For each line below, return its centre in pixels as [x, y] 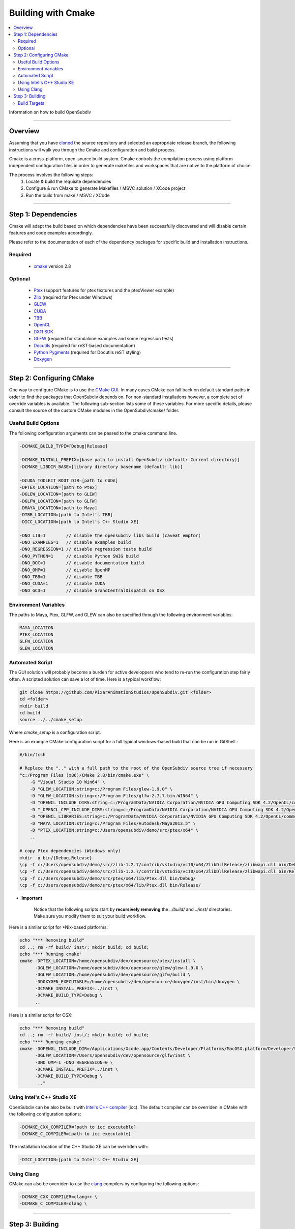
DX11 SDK [44, 331]
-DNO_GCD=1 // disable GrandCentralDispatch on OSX [92, 590]
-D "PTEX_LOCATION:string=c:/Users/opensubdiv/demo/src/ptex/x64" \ [114, 830]
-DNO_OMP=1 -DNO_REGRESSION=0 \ [74, 1062]
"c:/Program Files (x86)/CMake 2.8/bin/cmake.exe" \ [84, 775]
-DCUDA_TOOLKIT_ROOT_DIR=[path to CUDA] [69, 480]
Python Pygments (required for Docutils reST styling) [87, 352]
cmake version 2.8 [52, 266]
